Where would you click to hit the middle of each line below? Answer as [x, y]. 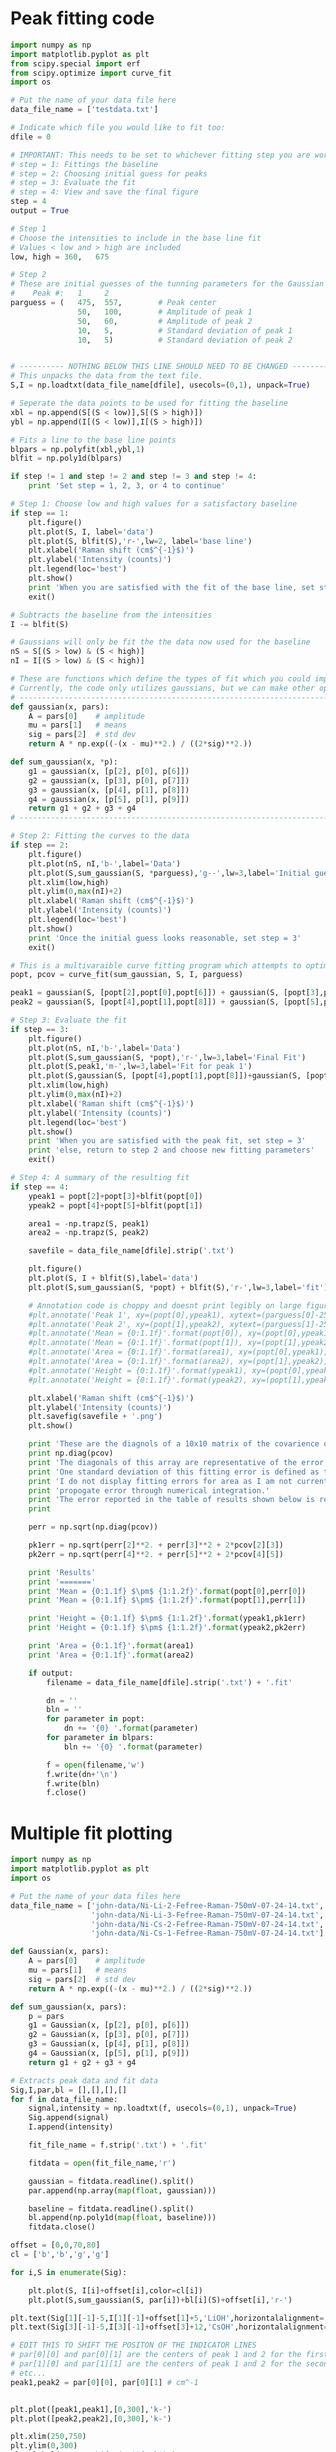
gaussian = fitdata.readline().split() [111, 2181]
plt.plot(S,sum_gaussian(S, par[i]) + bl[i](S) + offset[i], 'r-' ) [160, 2300]
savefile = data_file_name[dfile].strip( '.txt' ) [131, 1251]
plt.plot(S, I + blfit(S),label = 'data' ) [113, 1278]
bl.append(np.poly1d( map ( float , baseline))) [122, 2218]
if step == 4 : [40, 1187]
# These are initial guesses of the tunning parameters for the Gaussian [167, 284]
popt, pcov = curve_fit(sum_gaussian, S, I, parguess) [127, 975]
